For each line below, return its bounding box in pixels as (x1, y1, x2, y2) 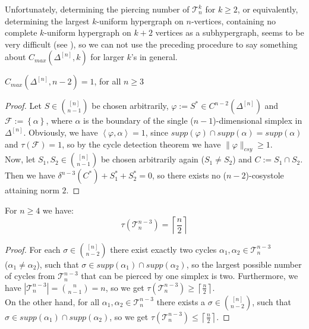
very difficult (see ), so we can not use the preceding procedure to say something (5, 37, 298, 50)
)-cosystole (245, 169, 284, 181)
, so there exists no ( (152, 169, 226, 181)
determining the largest (5, 14, 90, 27)
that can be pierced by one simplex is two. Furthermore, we (81, 270, 298, 282)
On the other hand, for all (5, 295, 100, 308)
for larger (90, 51, 124, 63)
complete (5, 26, 37, 39)
